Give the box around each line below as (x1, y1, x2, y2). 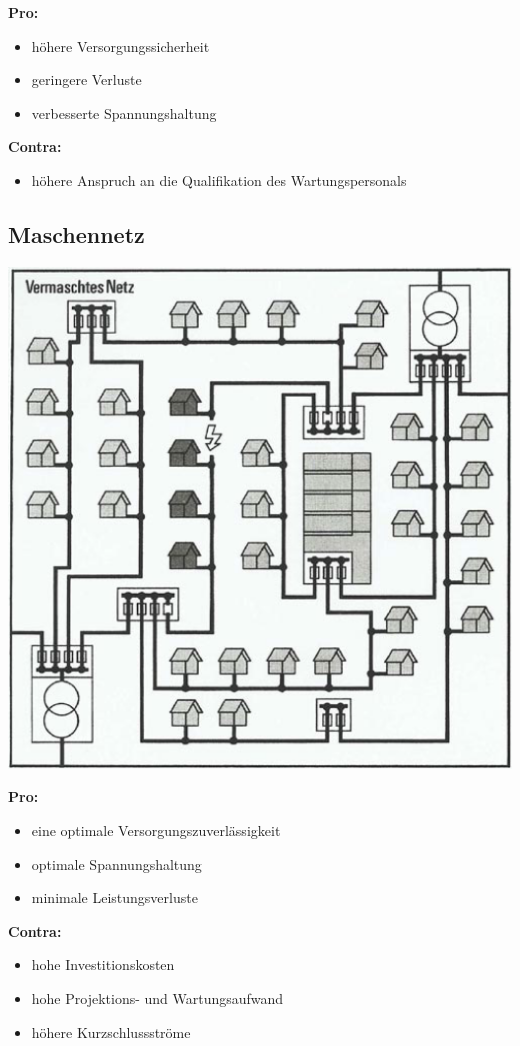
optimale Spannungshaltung (31, 853, 202, 874)
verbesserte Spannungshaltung (31, 102, 217, 123)
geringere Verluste (31, 69, 142, 90)
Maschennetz (8, 218, 145, 249)
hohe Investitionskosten (31, 954, 175, 975)
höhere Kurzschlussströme (31, 1021, 191, 1042)
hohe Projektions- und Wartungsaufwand (31, 987, 284, 1008)
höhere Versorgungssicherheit (31, 35, 210, 56)
